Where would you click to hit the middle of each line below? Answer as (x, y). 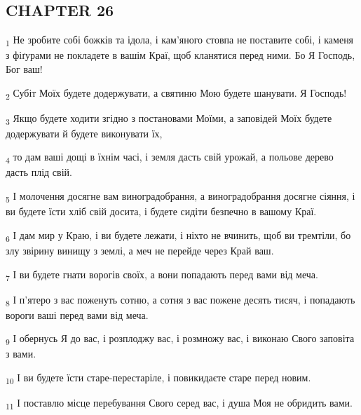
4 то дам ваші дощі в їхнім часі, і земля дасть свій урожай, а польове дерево (170, 158)
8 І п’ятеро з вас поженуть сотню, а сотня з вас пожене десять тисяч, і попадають (180, 300)
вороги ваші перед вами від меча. (77, 314)
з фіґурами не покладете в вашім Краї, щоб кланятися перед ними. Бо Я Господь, (180, 55)
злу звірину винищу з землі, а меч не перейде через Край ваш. (140, 250)
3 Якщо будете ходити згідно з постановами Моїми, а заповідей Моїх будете (169, 118)
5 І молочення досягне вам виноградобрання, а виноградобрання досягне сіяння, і (180, 197)
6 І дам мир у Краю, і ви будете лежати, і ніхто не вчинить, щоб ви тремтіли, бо (178, 236)
